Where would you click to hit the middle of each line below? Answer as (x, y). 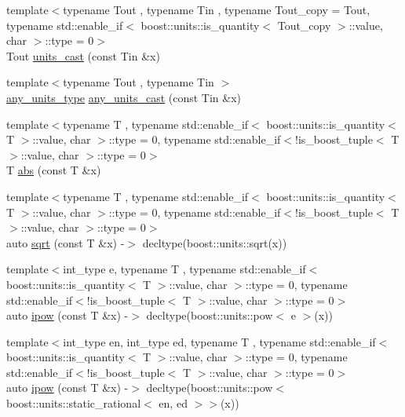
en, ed (173, 403)
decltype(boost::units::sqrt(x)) (215, 242)
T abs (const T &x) (54, 170)
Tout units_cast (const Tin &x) (83, 55)
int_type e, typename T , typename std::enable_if (184, 269)
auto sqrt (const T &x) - (66, 242)
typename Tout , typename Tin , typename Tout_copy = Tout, (217, 9)
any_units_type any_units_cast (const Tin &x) (124, 97)
